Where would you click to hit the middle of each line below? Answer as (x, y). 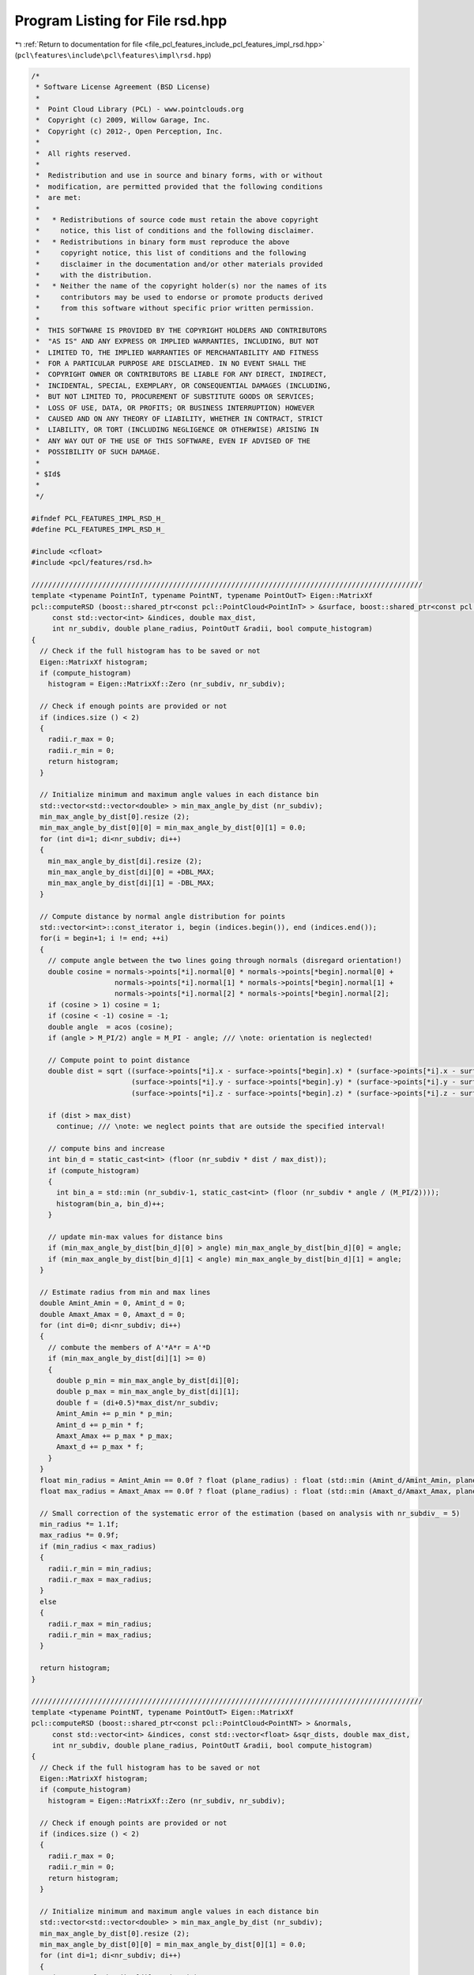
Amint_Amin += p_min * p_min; (115, 1414)
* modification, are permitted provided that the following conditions (179, 186)
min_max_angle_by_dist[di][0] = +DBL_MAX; (131, 872)
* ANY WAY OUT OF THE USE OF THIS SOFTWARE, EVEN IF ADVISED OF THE (173, 441)
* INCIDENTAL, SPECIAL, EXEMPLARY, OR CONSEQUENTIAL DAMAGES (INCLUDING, (184, 386)
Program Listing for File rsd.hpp (121, 21)
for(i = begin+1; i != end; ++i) (104, 939)
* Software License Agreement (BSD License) (123, 87)
